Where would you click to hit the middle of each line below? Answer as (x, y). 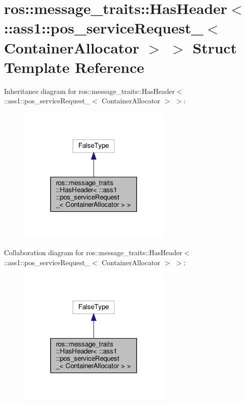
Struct (215, 47)
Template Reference (74, 67)
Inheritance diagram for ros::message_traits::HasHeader (89, 91)
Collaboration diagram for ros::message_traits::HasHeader (93, 252)
